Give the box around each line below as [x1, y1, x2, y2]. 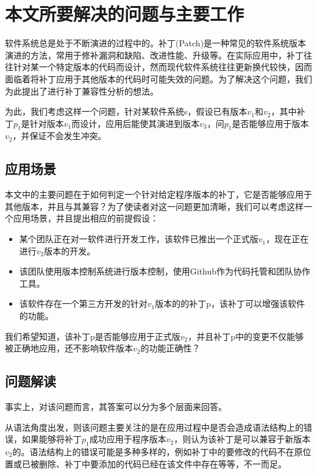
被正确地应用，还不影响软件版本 [5, 342, 133, 354]
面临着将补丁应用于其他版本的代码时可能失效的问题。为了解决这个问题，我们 [5, 72, 312, 85]
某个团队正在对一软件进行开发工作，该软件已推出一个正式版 [19, 232, 258, 245]
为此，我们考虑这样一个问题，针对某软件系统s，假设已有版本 [5, 105, 248, 118]
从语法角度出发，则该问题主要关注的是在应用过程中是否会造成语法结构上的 [5, 420, 304, 433]
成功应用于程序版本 [89, 433, 166, 445]
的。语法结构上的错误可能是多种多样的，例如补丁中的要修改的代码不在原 [12, 445, 303, 458]
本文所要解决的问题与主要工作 [5, 1, 244, 26]
